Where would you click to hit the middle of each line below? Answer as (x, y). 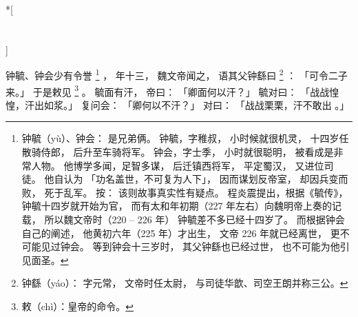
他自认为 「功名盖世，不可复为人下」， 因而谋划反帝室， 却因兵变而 (196, 179)
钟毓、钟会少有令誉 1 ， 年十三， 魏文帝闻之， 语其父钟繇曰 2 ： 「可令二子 (177, 74)
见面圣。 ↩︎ (45, 259)
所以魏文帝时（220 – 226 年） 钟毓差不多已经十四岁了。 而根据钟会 (194, 219)
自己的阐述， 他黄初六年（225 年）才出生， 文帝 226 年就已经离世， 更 (181, 233)
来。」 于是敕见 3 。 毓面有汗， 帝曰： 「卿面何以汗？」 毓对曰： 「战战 (168, 90)
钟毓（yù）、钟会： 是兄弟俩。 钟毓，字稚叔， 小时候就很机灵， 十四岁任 (185, 138)
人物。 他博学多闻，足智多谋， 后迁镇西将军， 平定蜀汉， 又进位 (178, 165)
